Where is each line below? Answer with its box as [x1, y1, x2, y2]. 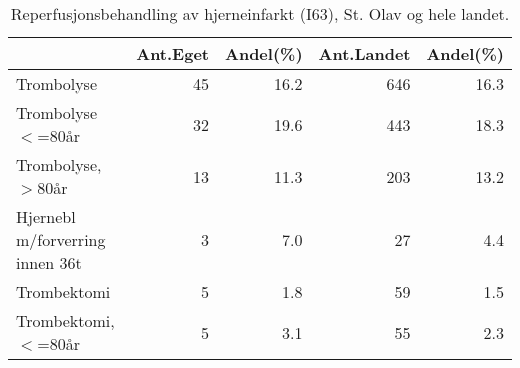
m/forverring [16, 228, 106, 251]
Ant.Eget [136, 42, 210, 65]
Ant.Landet [318, 42, 411, 65]
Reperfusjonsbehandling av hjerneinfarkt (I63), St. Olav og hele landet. [10, 2, 510, 25]
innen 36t [16, 251, 82, 274]
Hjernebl [16, 205, 76, 228]
